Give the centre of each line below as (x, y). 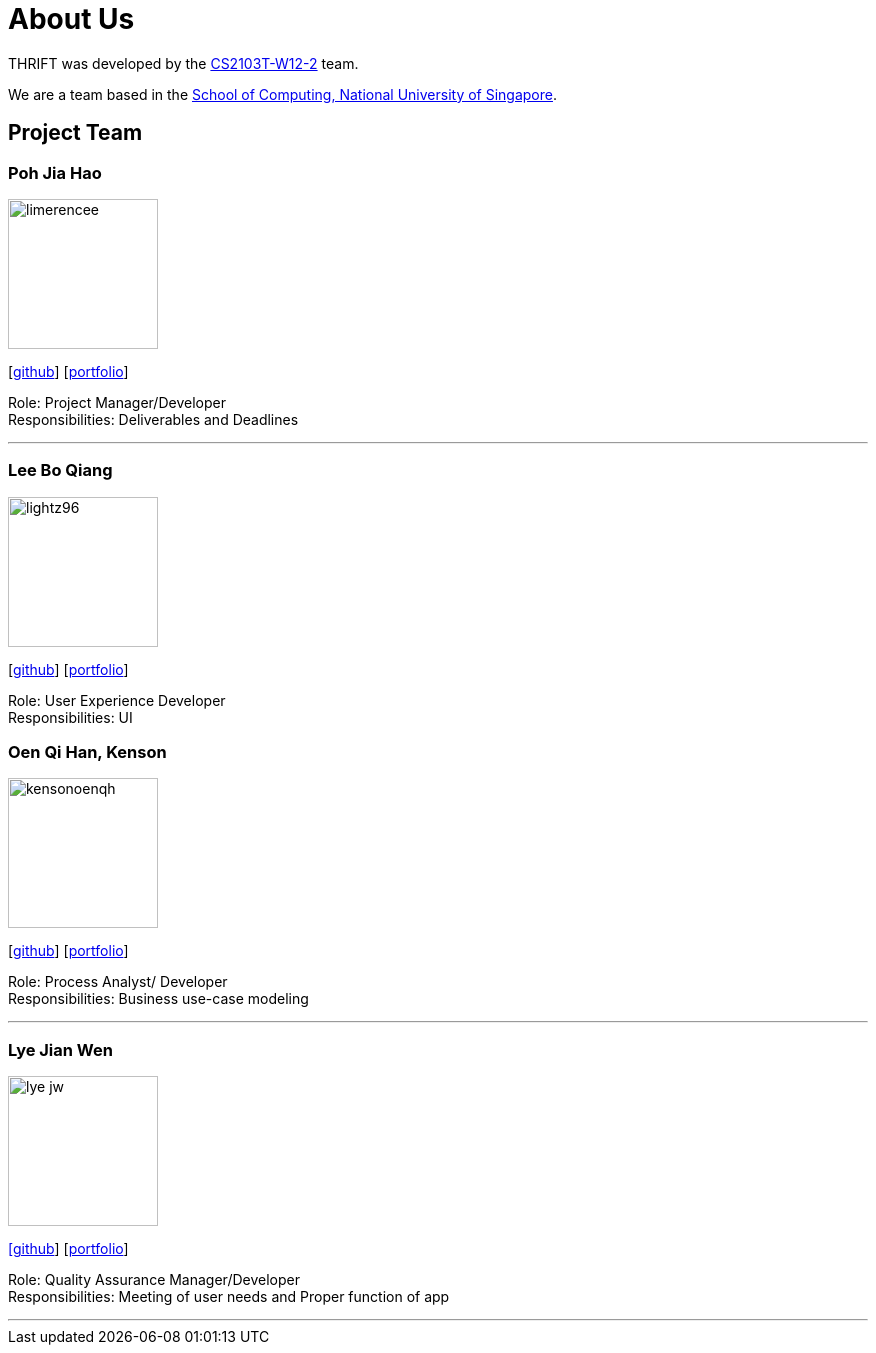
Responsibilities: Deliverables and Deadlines (153, 419)
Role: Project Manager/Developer (117, 402)
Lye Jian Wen (60, 1049)
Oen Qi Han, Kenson (87, 752)
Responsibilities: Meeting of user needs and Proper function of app (229, 1297)
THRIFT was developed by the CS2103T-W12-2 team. (183, 63)
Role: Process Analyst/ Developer (118, 982)
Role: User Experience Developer (117, 700)
